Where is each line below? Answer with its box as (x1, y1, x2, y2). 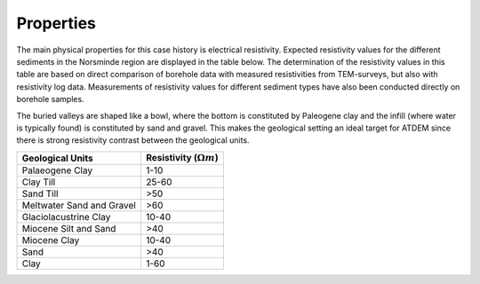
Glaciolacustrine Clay (21, 211, 111, 224)
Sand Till (21, 187, 59, 200)
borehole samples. (16, 94, 84, 105)
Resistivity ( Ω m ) (145, 151, 219, 163)
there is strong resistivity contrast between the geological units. (16, 135, 250, 146)
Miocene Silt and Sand (21, 223, 116, 235)
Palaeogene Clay (21, 164, 93, 177)
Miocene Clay (21, 234, 80, 247)
